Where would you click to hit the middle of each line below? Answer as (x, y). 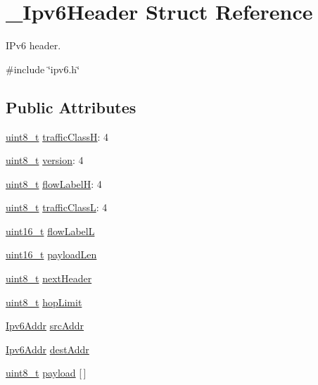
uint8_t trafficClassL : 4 (57, 207)
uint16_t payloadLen (51, 254)
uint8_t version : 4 (45, 160)
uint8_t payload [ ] (46, 373)
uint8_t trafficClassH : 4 (57, 136)
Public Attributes (71, 107)
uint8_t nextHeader (49, 278)
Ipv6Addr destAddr (47, 349)
